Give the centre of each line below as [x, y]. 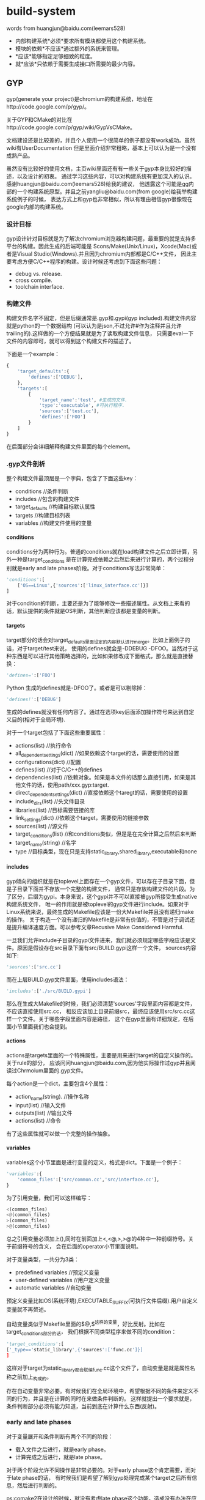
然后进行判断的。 [38, 1485]
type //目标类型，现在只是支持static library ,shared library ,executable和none [106, 852]
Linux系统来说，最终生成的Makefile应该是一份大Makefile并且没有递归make [100, 912]
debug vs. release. [38, 274]
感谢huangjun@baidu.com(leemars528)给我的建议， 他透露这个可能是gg [98, 184]
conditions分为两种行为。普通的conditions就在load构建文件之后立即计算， [99, 552]
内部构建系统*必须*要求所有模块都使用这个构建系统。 [82, 40]
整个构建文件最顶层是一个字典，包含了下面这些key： [72, 478]
